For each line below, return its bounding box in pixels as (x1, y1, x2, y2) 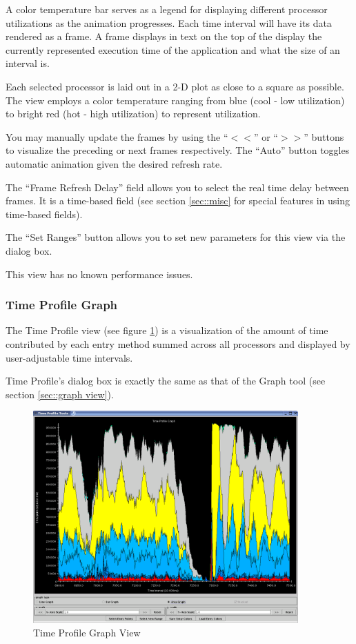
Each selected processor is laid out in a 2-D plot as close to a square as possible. (6, 79, 344, 93)
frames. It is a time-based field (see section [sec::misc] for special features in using (6, 193, 350, 208)
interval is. (6, 56, 50, 70)
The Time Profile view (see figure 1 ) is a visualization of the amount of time (6, 323, 328, 338)
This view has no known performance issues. (6, 266, 193, 281)
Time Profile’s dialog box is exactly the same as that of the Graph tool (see (6, 373, 326, 388)
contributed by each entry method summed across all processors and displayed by (6, 336, 350, 351)
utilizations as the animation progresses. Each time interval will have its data (6, 15, 332, 30)
